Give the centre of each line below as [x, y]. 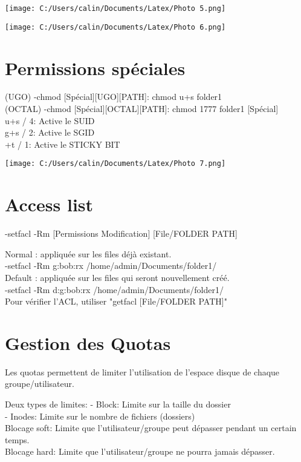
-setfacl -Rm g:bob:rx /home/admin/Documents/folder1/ [111, 266]
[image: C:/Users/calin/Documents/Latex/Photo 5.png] [115, 8]
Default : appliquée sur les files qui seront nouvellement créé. [117, 277]
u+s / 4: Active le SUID [50, 120]
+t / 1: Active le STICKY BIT [63, 144]
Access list [49, 204]
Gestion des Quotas [88, 342]
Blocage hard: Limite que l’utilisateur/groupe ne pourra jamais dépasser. [140, 451]
